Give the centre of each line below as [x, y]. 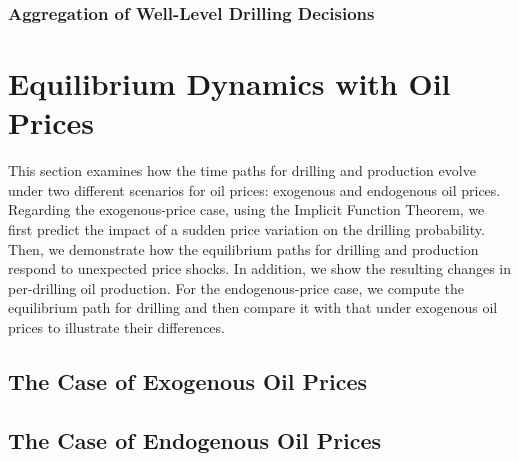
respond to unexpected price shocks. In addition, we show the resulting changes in [260, 268]
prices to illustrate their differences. [116, 326]
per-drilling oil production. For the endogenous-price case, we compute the [236, 287]
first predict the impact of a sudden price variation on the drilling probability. [246, 228]
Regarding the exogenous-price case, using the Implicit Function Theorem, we [246, 209]
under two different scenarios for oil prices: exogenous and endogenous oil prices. [254, 189]
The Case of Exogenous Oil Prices [188, 380]
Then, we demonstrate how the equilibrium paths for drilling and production [243, 248]
